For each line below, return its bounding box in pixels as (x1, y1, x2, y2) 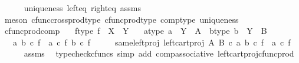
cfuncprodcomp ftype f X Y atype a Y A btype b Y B (4, 24, 267, 37)
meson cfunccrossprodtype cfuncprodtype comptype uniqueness (4, 13, 239, 25)
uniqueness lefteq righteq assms (24, 2, 142, 13)
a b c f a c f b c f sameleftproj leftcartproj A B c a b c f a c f (12, 36, 291, 48)
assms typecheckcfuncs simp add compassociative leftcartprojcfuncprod (24, 47, 294, 60)
